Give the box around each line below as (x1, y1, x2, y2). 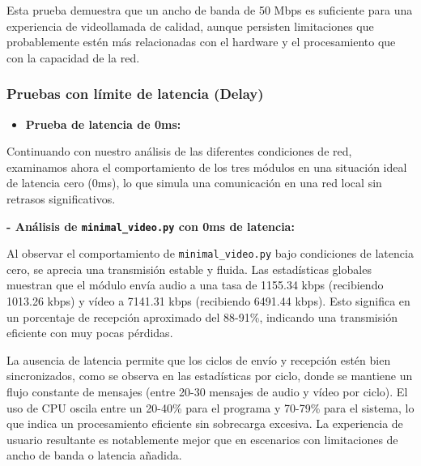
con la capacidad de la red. (6, 49, 140, 66)
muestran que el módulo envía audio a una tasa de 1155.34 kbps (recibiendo (6, 276, 384, 293)
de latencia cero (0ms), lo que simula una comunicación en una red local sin (6, 174, 382, 191)
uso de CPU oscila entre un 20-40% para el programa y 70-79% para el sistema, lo (6, 399, 415, 416)
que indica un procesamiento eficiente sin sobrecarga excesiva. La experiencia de (6, 415, 403, 432)
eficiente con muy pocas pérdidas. (6, 324, 173, 341)
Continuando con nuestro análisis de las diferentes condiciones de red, (6, 143, 352, 160)
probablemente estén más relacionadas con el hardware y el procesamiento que (6, 33, 396, 50)
